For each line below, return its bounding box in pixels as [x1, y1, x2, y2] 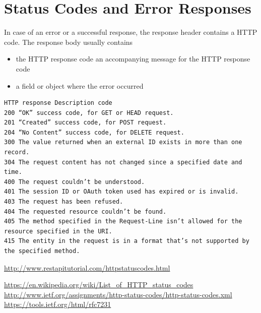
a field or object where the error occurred [16, 80, 144, 91]
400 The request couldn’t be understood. [4, 178, 145, 185]
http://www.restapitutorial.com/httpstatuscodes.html [4, 262, 170, 273]
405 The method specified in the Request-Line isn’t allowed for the [4, 218, 242, 225]
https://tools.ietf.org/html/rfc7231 [4, 299, 111, 309]
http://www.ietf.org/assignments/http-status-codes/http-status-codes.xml [4, 289, 232, 299]
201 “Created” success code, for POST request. [4, 119, 167, 127]
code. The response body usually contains [4, 36, 133, 47]
